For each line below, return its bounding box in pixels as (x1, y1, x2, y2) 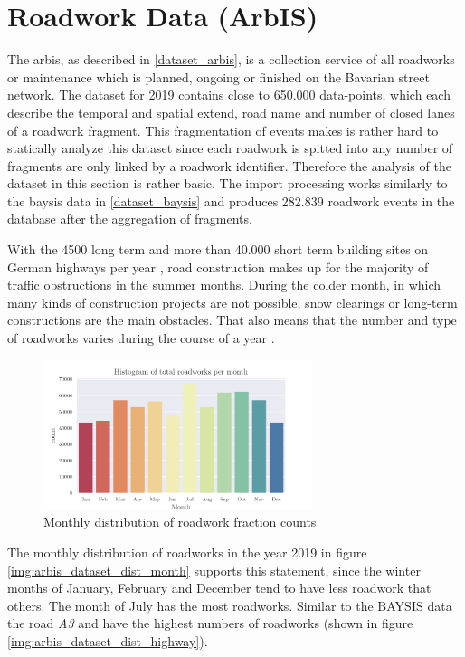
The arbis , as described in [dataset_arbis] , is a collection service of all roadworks (7, 50, 455, 69)
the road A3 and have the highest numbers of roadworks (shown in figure (7, 614, 413, 633)
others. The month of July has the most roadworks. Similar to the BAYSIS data (7, 595, 452, 614)
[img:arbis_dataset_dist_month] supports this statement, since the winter (7, 560, 421, 579)
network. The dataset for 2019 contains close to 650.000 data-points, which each (7, 85, 451, 104)
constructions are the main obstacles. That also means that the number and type (7, 310, 457, 329)
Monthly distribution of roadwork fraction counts (43, 512, 317, 531)
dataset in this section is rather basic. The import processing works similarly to (7, 174, 448, 193)
